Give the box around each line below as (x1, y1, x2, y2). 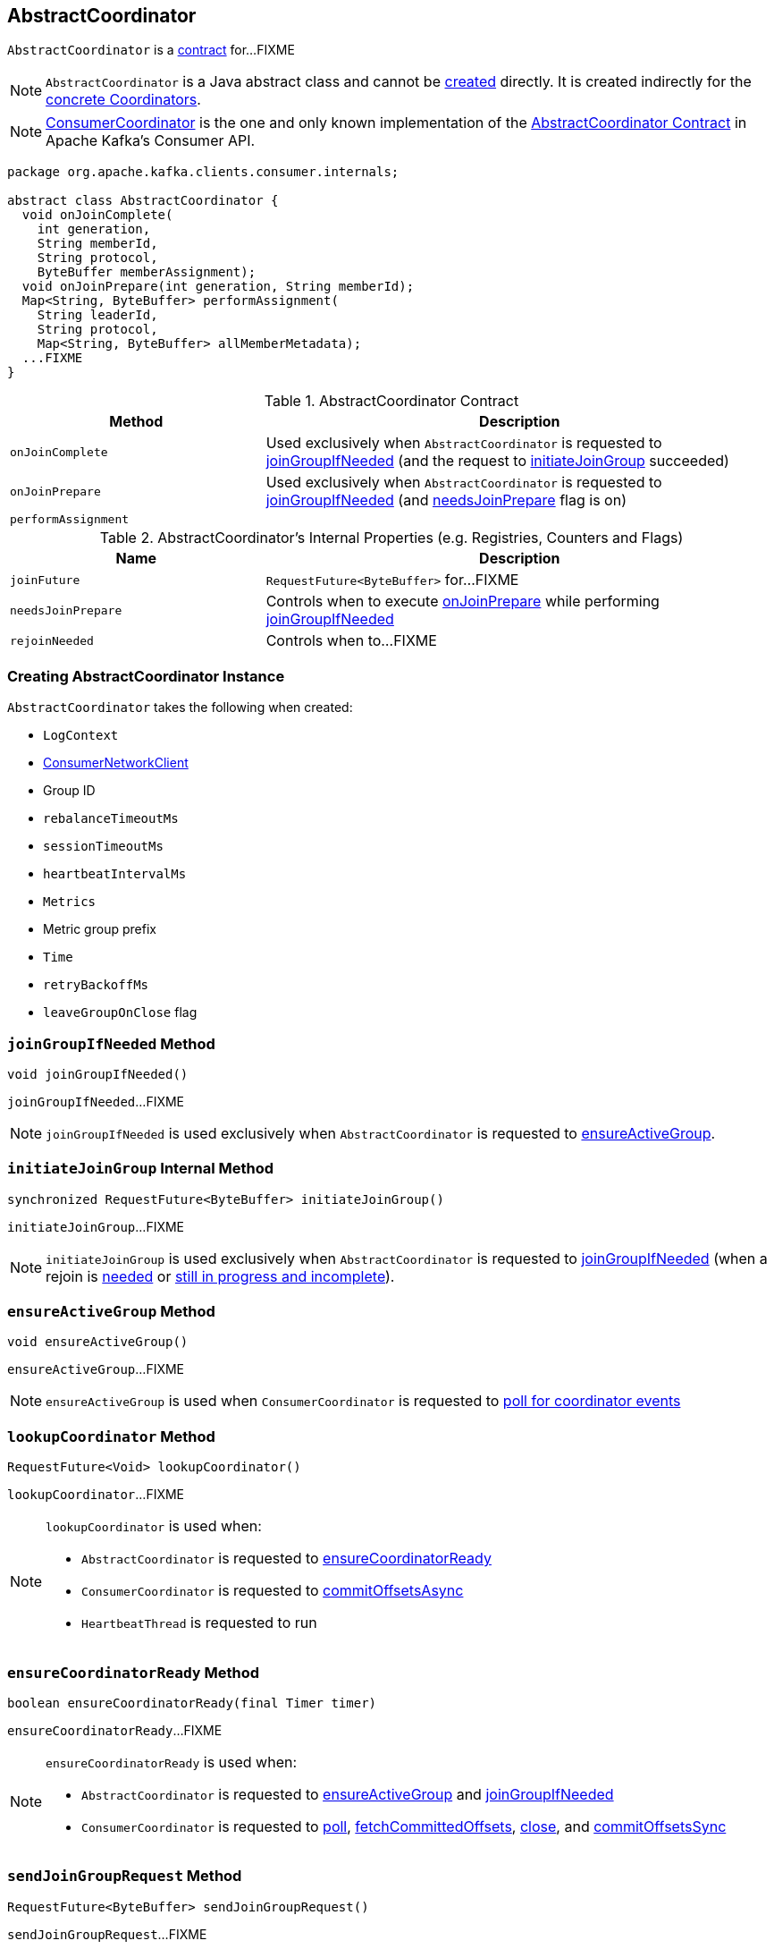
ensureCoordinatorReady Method (7, 1663, 260, 1682)
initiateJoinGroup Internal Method (7, 1159, 273, 1178)
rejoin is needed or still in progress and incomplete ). (46, 1267, 395, 1285)
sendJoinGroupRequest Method (7, 1867, 242, 1885)
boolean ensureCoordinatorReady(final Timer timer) (7, 1695, 377, 1710)
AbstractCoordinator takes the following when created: (7, 699, 353, 716)
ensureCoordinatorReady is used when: (46, 1752, 298, 1771)
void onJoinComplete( (21, 208, 173, 223)
